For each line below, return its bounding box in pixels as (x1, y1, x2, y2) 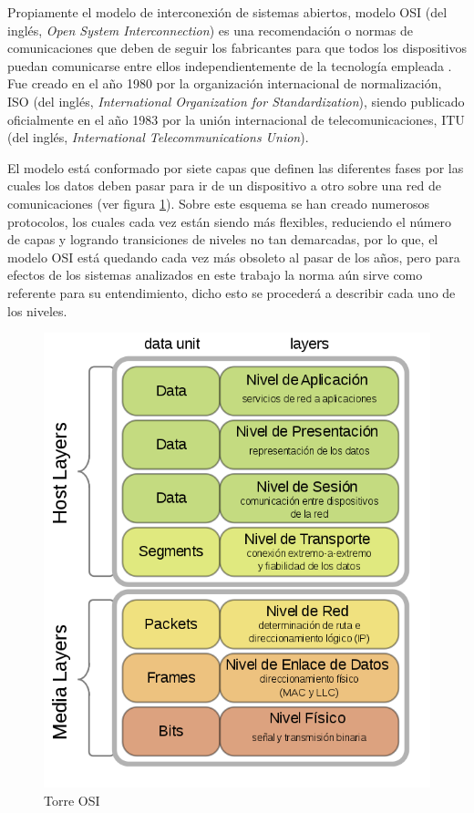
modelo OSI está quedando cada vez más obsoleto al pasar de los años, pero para (7, 247, 460, 266)
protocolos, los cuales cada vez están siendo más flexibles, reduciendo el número (7, 211, 452, 231)
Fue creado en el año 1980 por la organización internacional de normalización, (7, 74, 442, 93)
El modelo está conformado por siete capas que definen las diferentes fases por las (7, 158, 464, 177)
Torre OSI (44, 790, 100, 809)
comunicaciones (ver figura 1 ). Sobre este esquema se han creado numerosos (7, 193, 429, 212)
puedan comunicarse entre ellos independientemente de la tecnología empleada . (7, 56, 452, 75)
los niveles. (7, 301, 67, 320)
